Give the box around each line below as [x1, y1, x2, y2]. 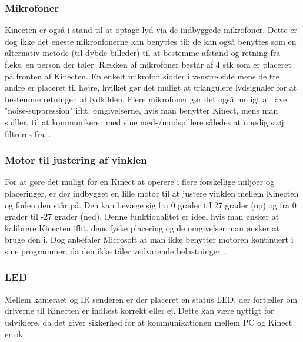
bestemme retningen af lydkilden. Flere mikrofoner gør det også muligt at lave [5, 92, 287, 105]
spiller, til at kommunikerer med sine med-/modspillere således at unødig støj [5, 115, 284, 128]
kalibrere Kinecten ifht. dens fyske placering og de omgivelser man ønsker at [5, 221, 279, 234]
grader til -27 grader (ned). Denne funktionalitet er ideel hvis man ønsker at [5, 210, 279, 223]
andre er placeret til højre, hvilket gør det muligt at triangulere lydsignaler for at [5, 81, 297, 94]
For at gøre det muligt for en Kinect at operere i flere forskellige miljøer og [5, 175, 274, 188]
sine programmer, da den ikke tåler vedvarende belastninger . [5, 244, 227, 257]
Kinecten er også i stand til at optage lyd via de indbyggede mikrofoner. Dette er [5, 24, 298, 36]
